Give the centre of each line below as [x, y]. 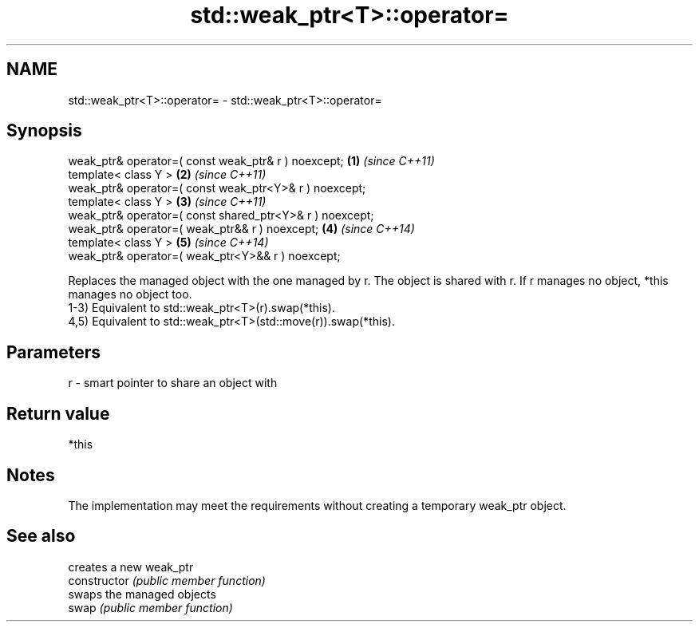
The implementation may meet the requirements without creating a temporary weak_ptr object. [317, 505]
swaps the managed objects [142, 594]
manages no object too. [130, 294]
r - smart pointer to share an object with [173, 383]
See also [41, 536]
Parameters [53, 352]
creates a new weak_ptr [131, 567]
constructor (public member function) [167, 580]
